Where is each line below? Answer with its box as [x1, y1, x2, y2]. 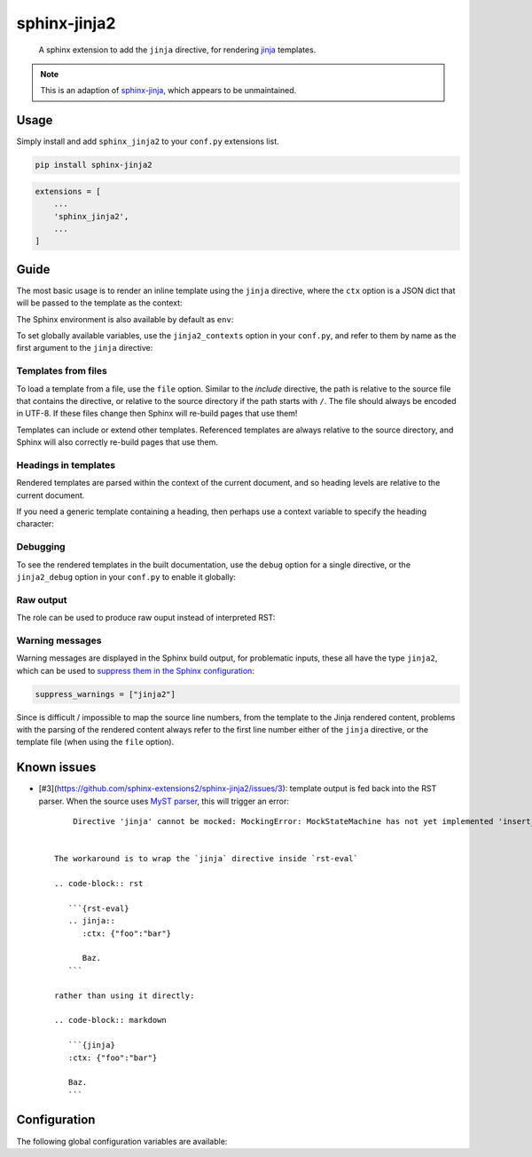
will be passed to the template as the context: [16, 297, 183, 308]
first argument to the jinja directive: [16, 343, 153, 353]
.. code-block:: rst [54, 879, 144, 889]
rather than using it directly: [54, 990, 195, 1001]
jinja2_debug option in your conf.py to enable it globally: [16, 571, 237, 582]
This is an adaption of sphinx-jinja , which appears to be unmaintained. [40, 85, 297, 96]
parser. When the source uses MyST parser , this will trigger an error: [38, 796, 290, 806]
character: [16, 519, 55, 529]
